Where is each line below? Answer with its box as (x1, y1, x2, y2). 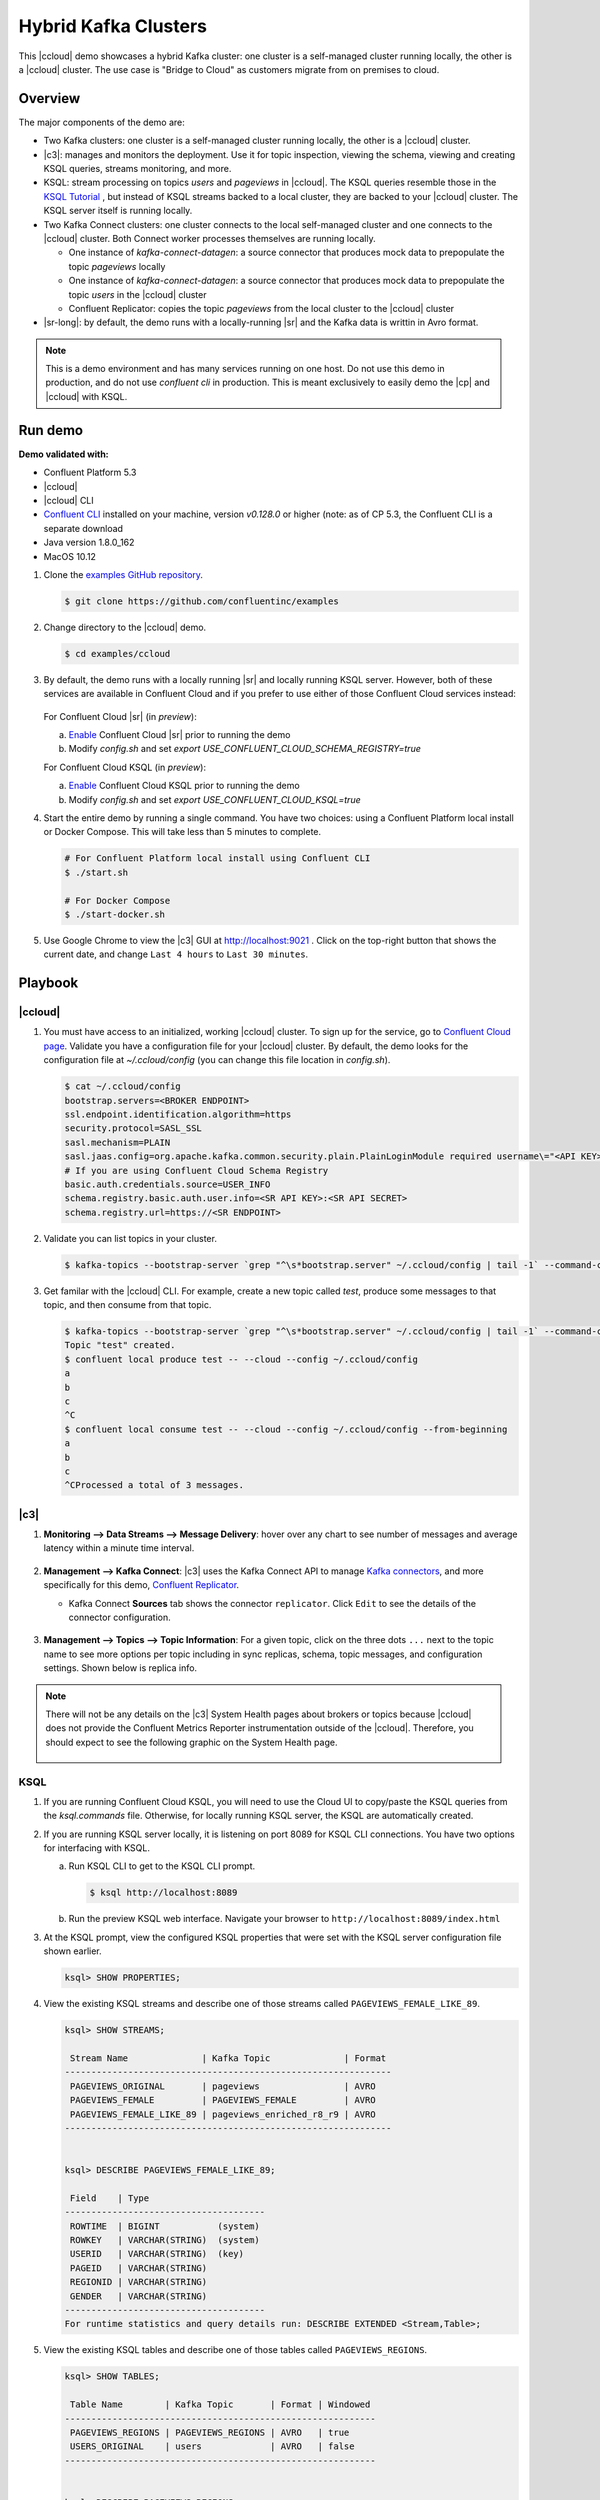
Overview (18, 90, 81, 107)
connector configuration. (68, 1611, 172, 1624)
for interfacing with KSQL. (43, 1842, 150, 1854)
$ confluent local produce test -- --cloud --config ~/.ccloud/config (64, 1353, 419, 1365)
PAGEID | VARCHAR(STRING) (70, 2262, 208, 2274)
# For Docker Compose (64, 895, 171, 906)
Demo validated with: (18, 448, 109, 460)
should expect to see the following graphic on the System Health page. (45, 1736, 338, 1748)
